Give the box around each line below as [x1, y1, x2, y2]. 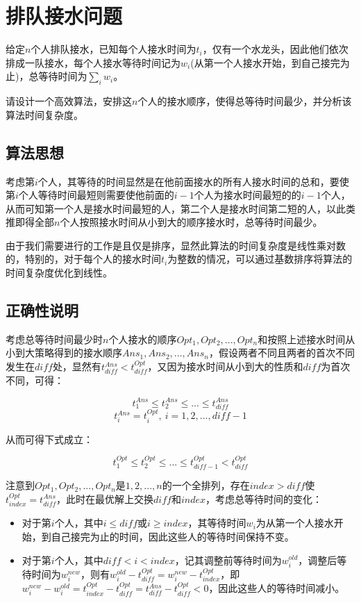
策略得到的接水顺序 [34, 345, 122, 360]
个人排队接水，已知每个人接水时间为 [31, 42, 196, 56]
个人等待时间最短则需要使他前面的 [18, 188, 174, 202]
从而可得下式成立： [6, 431, 93, 446]
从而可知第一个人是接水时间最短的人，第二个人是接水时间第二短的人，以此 [6, 201, 346, 215]
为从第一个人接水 [255, 515, 334, 530]
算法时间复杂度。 [6, 107, 83, 122]
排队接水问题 [6, 1, 123, 30]
